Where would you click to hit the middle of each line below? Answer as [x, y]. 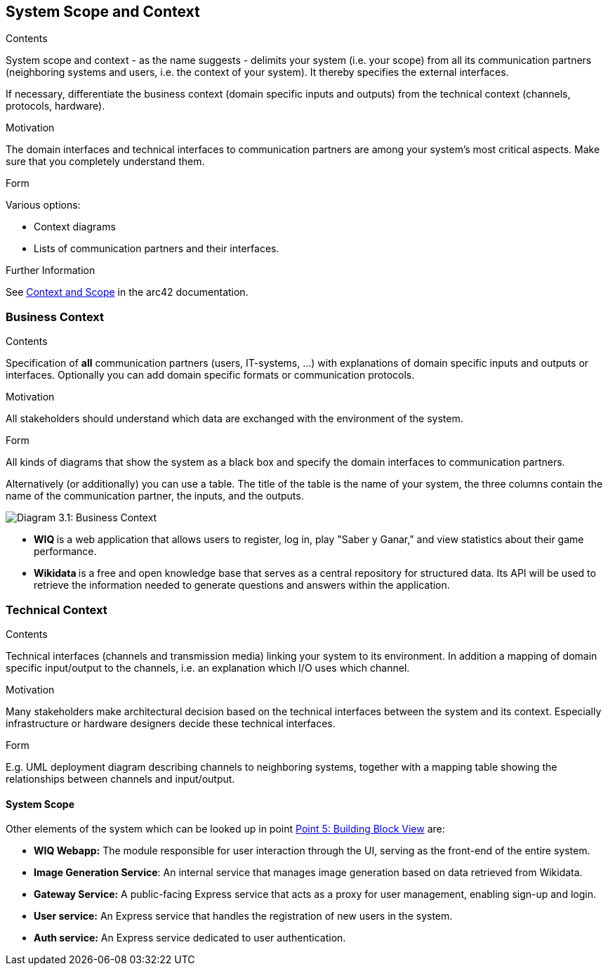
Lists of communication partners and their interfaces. [157, 249]
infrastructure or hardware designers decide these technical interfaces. [171, 723]
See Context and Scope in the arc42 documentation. [127, 292]
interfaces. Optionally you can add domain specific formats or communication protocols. [210, 375]
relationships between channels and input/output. [120, 778]
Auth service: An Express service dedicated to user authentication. [190, 938]
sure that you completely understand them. [105, 162]
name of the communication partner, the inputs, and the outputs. [155, 496]
